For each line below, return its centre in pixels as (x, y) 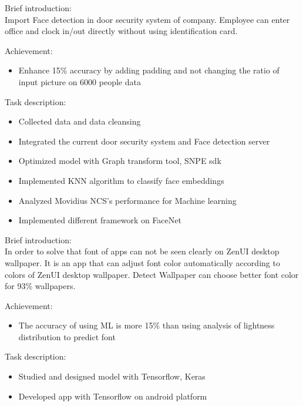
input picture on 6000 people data (80, 81)
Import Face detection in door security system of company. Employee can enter (147, 19)
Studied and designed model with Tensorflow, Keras (112, 376)
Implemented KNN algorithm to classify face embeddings (121, 180)
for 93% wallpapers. (40, 286)
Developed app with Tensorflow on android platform (113, 396)
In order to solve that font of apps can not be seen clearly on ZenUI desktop (142, 251)
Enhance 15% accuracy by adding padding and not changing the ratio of (149, 70)
